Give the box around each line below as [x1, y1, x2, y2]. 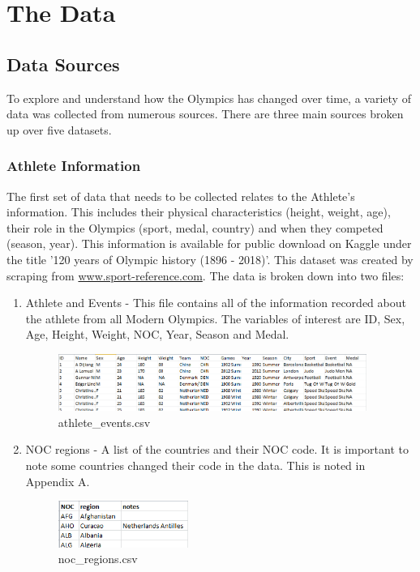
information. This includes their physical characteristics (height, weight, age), [6, 203, 391, 220]
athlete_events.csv [58, 413, 151, 430]
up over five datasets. [6, 121, 112, 138]
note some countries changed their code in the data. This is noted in [25, 456, 366, 473]
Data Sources [6, 51, 120, 76]
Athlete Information [6, 156, 141, 176]
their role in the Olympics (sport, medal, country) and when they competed [6, 219, 384, 236]
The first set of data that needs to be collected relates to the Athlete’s [6, 187, 355, 204]
